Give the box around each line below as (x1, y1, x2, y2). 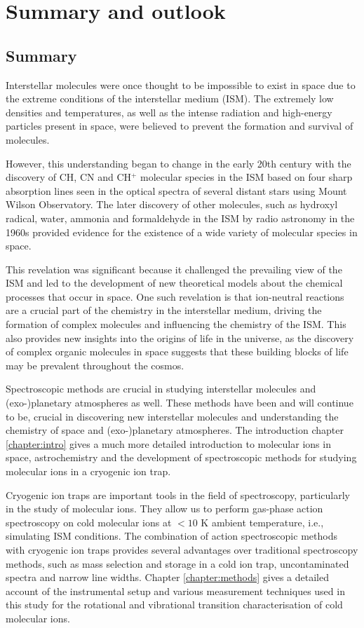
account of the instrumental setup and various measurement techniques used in (6, 583, 345, 598)
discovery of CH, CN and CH (6, 170, 131, 184)
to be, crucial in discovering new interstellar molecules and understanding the (6, 409, 339, 423)
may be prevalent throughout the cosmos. (6, 357, 184, 372)
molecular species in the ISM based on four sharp (140, 170, 353, 184)
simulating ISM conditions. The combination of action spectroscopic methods (6, 528, 337, 543)
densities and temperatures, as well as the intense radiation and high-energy (6, 104, 332, 119)
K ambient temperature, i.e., (201, 514, 324, 529)
